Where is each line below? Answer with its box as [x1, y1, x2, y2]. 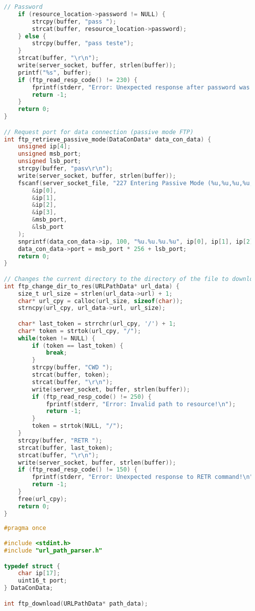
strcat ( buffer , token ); [32, 371, 109, 379]
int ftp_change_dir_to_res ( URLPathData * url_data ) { [4, 282, 180, 290]
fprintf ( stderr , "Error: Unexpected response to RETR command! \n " [32, 473, 254, 481]
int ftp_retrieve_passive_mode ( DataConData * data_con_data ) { [4, 136, 211, 143]
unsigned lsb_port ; [18, 158, 81, 165]
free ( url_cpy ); [18, 495, 67, 502]
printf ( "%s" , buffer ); [18, 69, 92, 76]
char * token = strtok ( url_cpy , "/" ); [18, 327, 141, 334]
